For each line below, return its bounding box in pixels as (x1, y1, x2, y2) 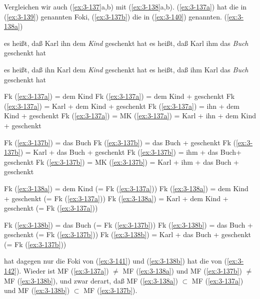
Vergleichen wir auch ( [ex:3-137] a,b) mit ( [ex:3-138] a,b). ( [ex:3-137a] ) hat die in (4, 1, 247, 11)
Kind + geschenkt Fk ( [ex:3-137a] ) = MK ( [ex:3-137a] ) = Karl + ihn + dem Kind (4, 110, 256, 121)
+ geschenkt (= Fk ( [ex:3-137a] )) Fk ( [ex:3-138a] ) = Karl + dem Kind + (4, 193, 228, 203)
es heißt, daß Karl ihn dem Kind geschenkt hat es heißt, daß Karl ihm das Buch (4, 37, 248, 48)
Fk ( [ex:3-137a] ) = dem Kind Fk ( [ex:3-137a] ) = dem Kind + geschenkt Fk (4, 91, 235, 101)
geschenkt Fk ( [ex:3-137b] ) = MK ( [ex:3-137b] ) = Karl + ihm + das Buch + (4, 156, 239, 167)
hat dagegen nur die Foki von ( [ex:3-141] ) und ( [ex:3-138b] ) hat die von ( (4, 256, 227, 266)
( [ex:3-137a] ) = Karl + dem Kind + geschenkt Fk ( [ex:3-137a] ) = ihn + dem (4, 100, 239, 111)
